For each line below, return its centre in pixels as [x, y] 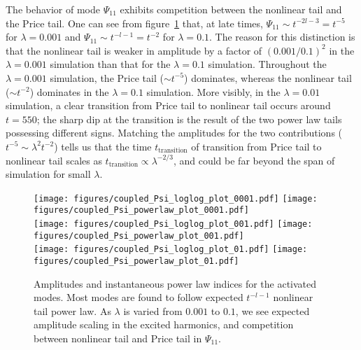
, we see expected [272, 310]
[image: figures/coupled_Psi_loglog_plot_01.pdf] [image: [171, 250]
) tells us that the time [103, 146]
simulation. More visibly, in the [213, 91]
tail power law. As [72, 310]
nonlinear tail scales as [54, 160]
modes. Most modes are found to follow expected [139, 297]
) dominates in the [69, 91]
